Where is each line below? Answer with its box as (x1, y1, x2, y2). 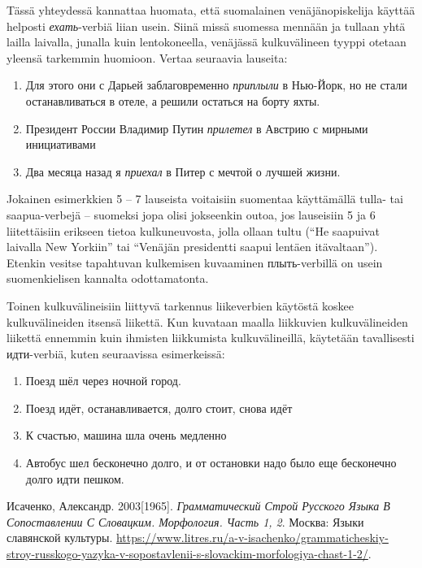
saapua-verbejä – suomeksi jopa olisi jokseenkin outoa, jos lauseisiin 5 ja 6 (7, 206, 376, 223)
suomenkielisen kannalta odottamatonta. (7, 270, 209, 287)
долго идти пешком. (25, 470, 124, 487)
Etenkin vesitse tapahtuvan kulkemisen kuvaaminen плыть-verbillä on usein (7, 254, 383, 271)
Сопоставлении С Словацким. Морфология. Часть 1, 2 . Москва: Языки (7, 513, 364, 530)
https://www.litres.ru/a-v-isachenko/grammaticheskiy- (115, 529, 389, 546)
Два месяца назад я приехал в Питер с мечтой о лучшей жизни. (25, 163, 341, 180)
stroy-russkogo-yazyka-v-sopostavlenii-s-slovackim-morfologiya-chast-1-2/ (7, 545, 368, 562)
